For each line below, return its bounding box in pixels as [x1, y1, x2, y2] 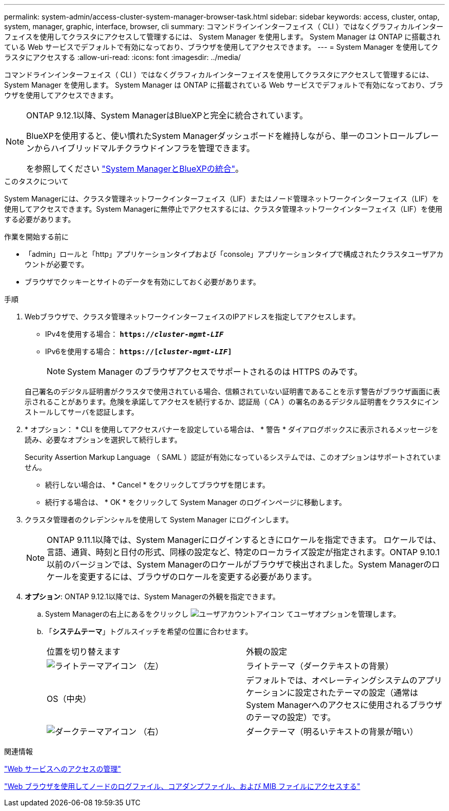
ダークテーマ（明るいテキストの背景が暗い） [246, 726, 418, 737]
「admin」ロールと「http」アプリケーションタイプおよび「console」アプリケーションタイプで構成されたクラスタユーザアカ [25, 250, 444, 258]
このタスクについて [4, 177, 69, 186]
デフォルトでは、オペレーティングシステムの [246, 675, 418, 685]
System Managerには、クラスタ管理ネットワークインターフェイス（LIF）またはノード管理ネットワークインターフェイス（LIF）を [4, 194, 439, 203]
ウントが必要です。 [25, 260, 89, 269]
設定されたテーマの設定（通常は [295, 687, 418, 698]
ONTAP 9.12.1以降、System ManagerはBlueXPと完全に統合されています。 [26, 110, 308, 120]
